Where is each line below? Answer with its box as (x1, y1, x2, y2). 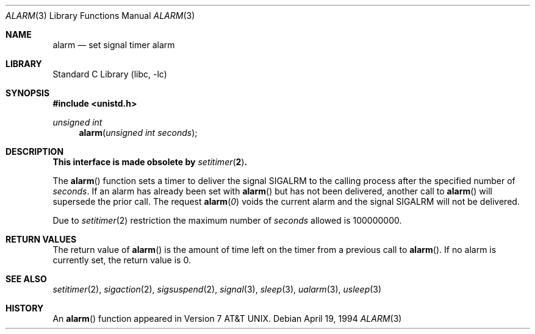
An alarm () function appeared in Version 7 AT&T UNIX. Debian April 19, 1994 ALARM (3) (52, 313, 402, 324)
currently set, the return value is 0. (52, 255, 191, 265)
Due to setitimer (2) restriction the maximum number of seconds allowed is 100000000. (52, 215, 402, 226)
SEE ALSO (5, 274, 47, 284)
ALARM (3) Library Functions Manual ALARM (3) (5, 10, 195, 21)
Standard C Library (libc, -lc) (52, 69, 167, 79)
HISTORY (5, 303, 44, 313)
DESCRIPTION (5, 146, 64, 157)
